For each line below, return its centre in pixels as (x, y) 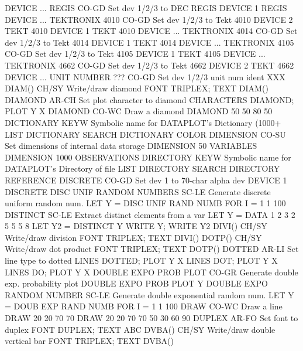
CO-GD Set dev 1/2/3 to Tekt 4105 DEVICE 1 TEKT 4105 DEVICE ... (135, 54)
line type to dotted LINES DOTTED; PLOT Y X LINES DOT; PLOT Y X (141, 260)
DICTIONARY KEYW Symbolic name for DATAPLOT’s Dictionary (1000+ (143, 122)
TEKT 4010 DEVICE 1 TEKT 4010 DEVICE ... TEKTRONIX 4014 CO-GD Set (151, 31)
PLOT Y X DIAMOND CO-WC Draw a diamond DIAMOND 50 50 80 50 (139, 111)
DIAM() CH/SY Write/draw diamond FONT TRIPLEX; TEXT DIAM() (137, 88)
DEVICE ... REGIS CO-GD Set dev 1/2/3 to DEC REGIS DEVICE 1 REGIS (146, 8)
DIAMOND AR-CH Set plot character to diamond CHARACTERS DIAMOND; (149, 99)
